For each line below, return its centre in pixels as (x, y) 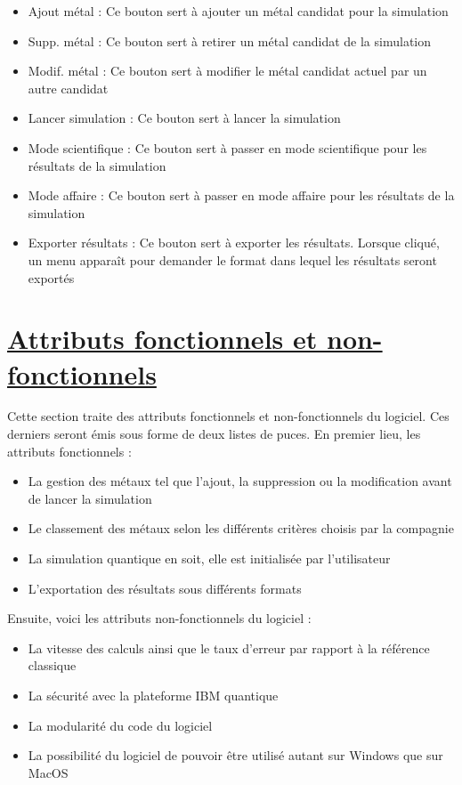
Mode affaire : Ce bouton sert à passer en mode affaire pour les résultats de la (241, 195)
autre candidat (68, 88)
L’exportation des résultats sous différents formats (165, 588)
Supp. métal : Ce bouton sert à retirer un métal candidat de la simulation (230, 40)
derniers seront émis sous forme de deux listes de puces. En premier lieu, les (214, 434)
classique (52, 665)
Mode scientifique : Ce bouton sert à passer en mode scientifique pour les (227, 147)
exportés (51, 277)
